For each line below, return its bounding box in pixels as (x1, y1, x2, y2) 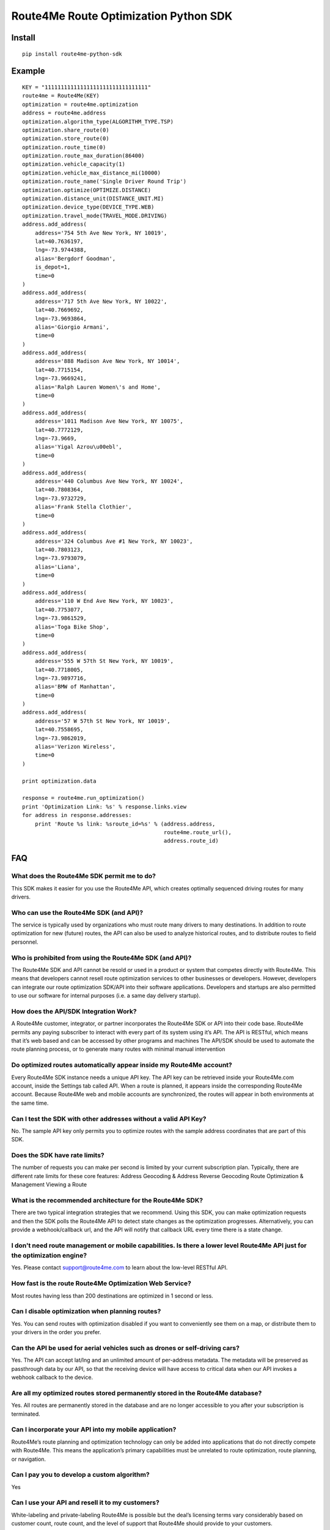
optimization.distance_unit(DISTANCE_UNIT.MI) (22, 195, 164, 202)
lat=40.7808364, (34, 487, 84, 493)
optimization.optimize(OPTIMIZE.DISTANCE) (22, 187, 152, 193)
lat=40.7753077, (34, 606, 84, 613)
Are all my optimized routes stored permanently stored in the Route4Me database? (11, 1389, 262, 1397)
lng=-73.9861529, (34, 615, 87, 622)
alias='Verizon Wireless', (34, 744, 116, 750)
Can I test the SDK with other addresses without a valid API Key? (11, 1114, 207, 1123)
